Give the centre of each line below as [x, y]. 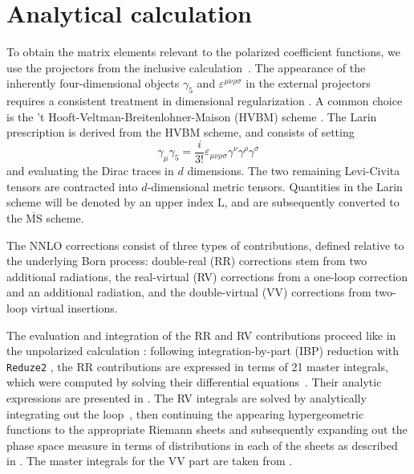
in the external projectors [308, 83]
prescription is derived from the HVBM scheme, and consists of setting [181, 132]
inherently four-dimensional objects [93, 83]
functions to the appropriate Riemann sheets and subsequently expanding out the [207, 429]
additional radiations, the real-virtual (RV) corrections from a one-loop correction [207, 276]
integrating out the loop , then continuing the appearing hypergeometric [185, 413]
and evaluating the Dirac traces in [90, 171]
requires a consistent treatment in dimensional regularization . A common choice [205, 101]
